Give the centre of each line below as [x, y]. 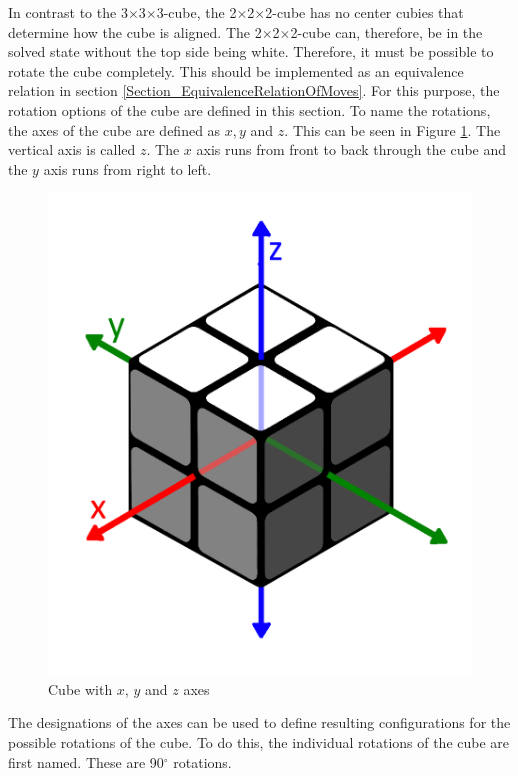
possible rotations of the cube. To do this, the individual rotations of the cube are [259, 742]
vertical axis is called [72, 149]
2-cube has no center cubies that [364, 12]
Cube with [80, 688]
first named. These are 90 [86, 761]
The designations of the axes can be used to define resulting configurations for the [259, 722]
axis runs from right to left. [127, 168]
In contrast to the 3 [68, 12]
